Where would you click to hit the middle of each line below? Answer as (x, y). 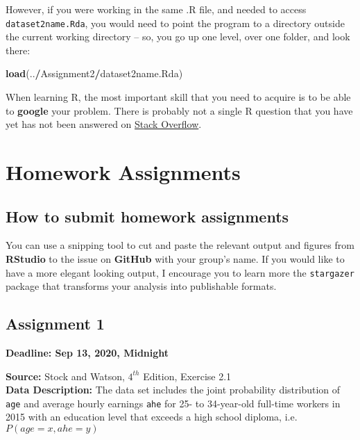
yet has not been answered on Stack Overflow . (104, 124)
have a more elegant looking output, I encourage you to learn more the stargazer (180, 272)
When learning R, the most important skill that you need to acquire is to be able (178, 97)
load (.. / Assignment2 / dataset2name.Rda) (94, 73)
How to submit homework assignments (147, 216)
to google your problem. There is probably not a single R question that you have (179, 110)
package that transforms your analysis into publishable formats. (141, 286)
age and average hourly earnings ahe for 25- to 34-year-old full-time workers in (173, 403)
